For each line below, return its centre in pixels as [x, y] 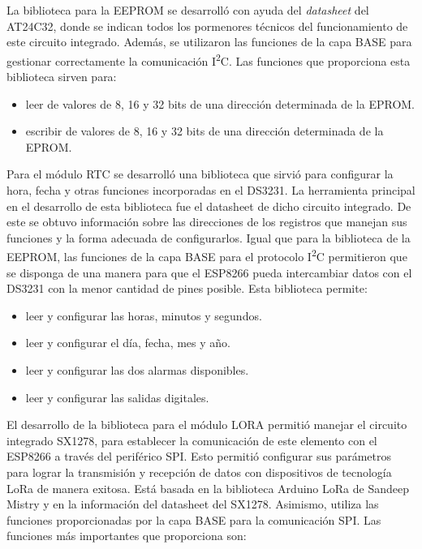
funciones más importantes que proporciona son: [127, 536]
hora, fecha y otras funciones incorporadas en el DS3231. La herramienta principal [211, 190]
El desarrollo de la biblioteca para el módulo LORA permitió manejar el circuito [207, 425]
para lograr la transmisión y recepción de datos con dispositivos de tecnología [199, 472]
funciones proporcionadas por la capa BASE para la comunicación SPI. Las [194, 519]
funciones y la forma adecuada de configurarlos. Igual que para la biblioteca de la [209, 237]
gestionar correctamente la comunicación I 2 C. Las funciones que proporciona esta [209, 59]
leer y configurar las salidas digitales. [117, 397]
